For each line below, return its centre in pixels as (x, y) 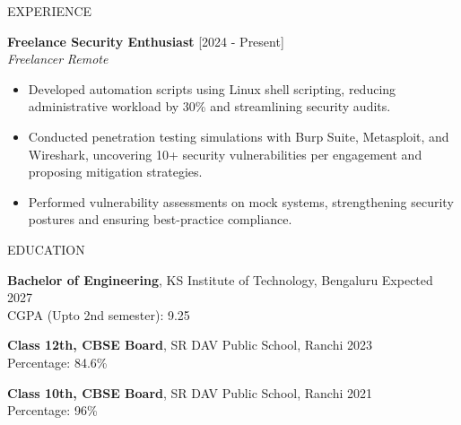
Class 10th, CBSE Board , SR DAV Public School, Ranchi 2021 (190, 392)
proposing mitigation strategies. (115, 172)
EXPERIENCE (50, 11)
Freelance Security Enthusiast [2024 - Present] (146, 41)
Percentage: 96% (52, 410)
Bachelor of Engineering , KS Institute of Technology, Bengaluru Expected (220, 279)
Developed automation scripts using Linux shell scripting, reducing (212, 88)
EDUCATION (46, 249)
